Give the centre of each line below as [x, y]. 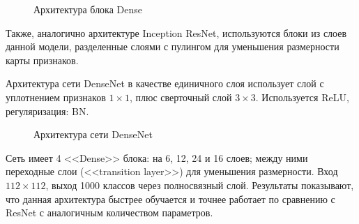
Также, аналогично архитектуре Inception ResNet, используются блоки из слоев [176, 32]
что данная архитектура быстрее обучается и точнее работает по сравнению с [170, 199]
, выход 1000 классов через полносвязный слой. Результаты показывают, [200, 185]
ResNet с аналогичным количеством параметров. [109, 212]
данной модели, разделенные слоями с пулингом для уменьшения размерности [173, 46]
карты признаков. [42, 60]
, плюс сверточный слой [181, 97]
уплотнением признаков [56, 97]
